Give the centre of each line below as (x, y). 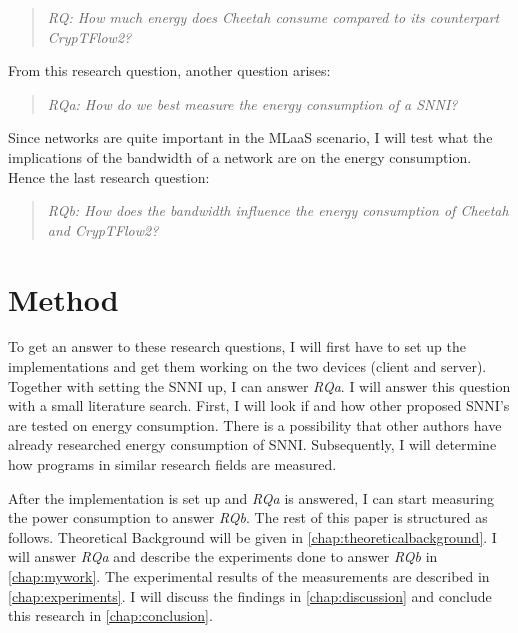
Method (63, 298)
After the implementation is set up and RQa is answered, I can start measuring (251, 497)
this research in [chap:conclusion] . (110, 615)
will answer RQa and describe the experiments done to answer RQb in (223, 556)
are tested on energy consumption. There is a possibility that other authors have (255, 424)
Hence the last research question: (109, 176)
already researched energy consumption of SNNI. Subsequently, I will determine (252, 444)
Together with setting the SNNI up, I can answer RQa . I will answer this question (259, 385)
